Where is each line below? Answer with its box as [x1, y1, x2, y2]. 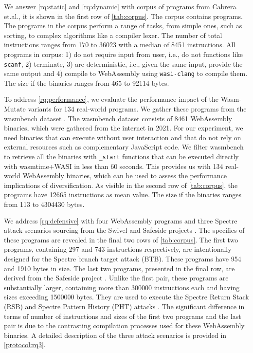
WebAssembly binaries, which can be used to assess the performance [22, 170, 227, 181]
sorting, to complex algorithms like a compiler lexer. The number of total [4, 30, 222, 40]
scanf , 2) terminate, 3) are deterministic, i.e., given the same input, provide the [4, 58, 243, 69]
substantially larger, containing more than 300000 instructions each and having [4, 282, 240, 292]
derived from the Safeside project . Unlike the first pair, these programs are [4, 273, 229, 283]
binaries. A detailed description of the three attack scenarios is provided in [4, 330, 227, 340]
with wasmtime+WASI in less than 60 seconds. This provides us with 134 [4, 161, 223, 171]
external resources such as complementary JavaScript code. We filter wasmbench [4, 142, 244, 152]
